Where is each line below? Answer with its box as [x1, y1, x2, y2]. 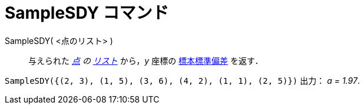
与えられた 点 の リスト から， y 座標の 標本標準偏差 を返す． [28, 55, 263, 66]
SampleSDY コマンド [5, 3, 169, 23]
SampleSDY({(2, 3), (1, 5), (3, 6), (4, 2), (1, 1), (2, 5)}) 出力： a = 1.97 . [5, 75, 360, 86]
